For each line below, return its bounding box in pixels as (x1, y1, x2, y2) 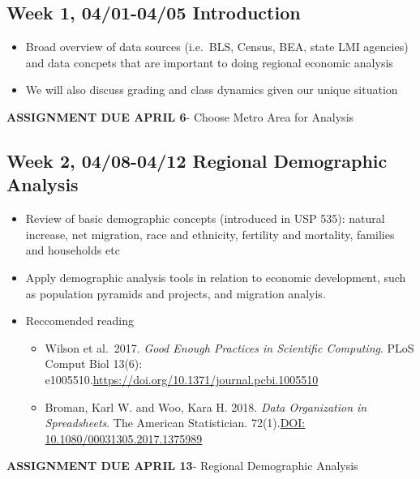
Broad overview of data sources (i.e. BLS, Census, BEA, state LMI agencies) (25, 38, 409, 55)
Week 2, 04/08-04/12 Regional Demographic (6, 148, 388, 173)
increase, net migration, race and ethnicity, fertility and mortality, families (25, 225, 395, 242)
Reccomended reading (25, 312, 135, 329)
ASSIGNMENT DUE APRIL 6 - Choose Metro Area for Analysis (6, 108, 354, 125)
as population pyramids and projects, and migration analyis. (25, 284, 326, 302)
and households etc (25, 242, 120, 259)
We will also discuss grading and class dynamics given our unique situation (25, 81, 398, 98)
